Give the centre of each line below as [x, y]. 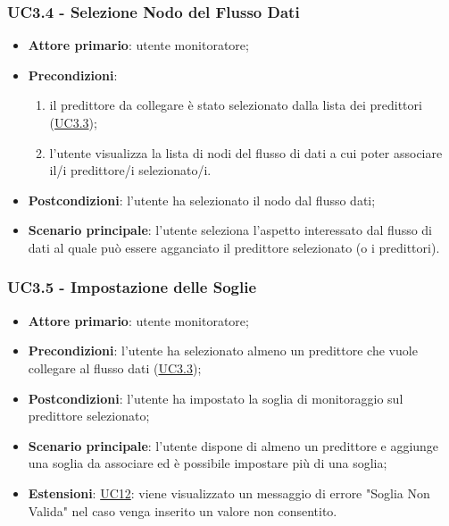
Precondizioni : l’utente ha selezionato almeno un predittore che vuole [223, 351]
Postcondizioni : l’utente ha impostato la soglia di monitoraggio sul [216, 398]
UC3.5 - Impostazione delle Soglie [132, 287]
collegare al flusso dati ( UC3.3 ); [115, 367]
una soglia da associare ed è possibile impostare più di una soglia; [208, 463]
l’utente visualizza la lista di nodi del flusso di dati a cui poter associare [246, 152]
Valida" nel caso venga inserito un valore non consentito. [183, 510]
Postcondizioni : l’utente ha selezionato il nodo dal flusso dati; [202, 200]
